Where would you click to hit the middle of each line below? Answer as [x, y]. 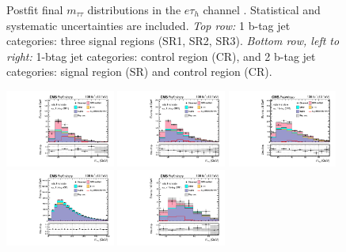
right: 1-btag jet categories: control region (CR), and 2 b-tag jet [161, 56]
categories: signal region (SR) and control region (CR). [139, 71]
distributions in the [134, 9]
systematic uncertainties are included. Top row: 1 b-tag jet [148, 25]
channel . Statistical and [262, 9]
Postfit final [35, 9]
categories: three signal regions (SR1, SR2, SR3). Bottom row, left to [173, 41]
